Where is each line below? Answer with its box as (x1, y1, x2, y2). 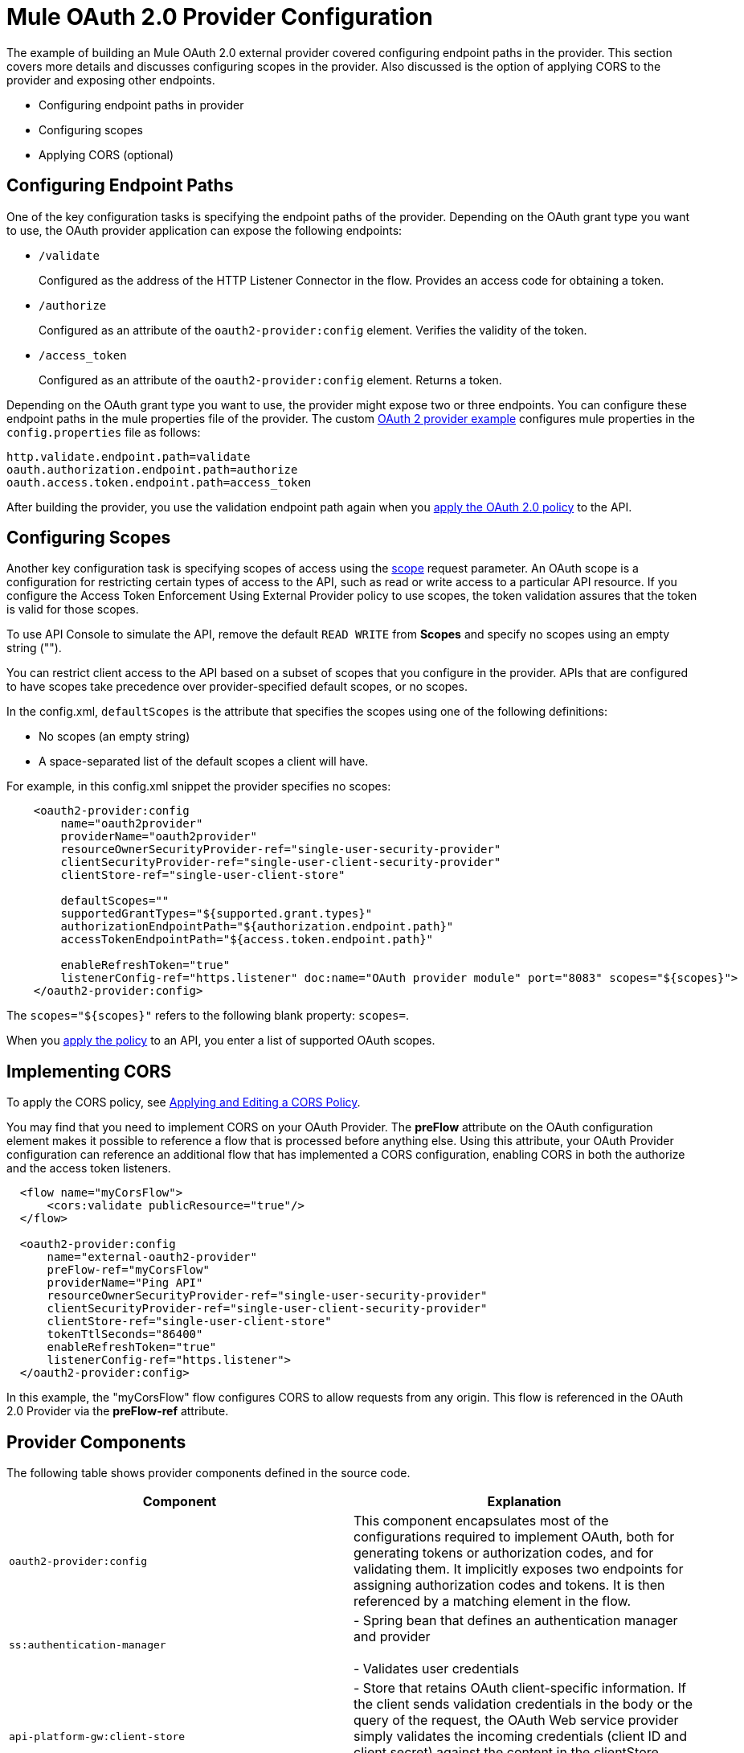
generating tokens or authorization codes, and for (354, 1545, 654, 1562)
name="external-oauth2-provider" (47, 1250, 257, 1264)
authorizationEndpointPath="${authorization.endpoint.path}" (60, 920, 454, 934)
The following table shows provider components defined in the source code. (6, 1466, 411, 1480)
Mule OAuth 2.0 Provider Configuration (6, 3, 433, 31)
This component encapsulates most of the (354, 1513, 609, 1529)
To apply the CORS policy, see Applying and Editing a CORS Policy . (6, 1095, 361, 1110)
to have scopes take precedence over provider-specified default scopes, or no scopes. (6, 679, 468, 694)
